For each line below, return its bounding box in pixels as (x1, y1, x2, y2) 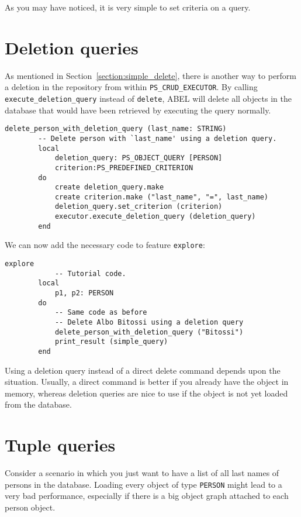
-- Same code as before (54, 308, 147, 317)
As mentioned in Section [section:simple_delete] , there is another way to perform (5, 69, 297, 81)
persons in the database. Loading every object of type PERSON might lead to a (5, 478, 282, 490)
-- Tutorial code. (54, 269, 126, 278)
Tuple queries (5, 433, 116, 457)
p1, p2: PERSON (54, 289, 114, 298)
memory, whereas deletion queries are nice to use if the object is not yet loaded (5, 387, 288, 399)
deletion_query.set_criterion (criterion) (54, 202, 223, 211)
